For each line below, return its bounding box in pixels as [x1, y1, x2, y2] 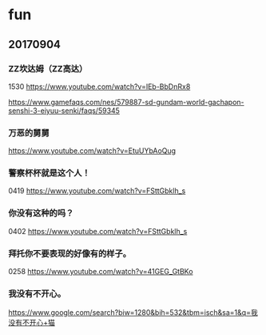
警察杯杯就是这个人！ [8, 167, 90, 179]
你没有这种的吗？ [8, 208, 74, 219]
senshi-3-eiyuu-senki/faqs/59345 [8, 106, 120, 115]
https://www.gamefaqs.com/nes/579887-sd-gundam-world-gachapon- [8, 97, 245, 107]
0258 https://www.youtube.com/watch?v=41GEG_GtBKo [8, 267, 193, 276]
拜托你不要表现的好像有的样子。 [8, 248, 132, 259]
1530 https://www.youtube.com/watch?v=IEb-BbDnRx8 [8, 82, 191, 91]
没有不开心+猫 [8, 318, 56, 328]
